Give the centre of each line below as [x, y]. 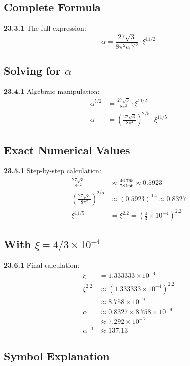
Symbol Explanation [57, 356]
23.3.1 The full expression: [45, 28]
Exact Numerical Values [67, 150]
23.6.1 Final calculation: [42, 265]
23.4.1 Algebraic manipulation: [52, 91]
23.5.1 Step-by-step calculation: [53, 170]
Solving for [32, 70]
